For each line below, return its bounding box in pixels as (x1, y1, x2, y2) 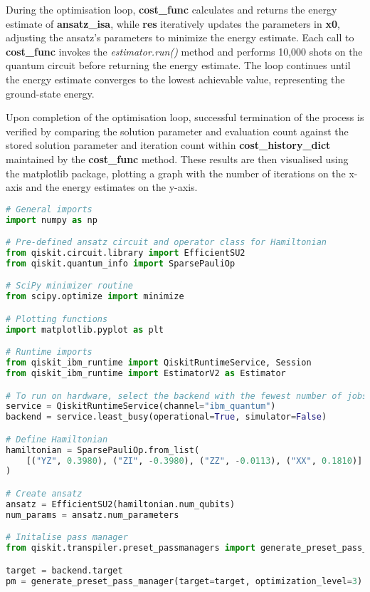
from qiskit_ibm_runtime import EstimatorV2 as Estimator (6, 368, 286, 378)
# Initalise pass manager (6, 532, 128, 543)
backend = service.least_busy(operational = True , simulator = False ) (6, 412, 327, 422)
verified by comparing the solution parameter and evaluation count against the (6, 123, 349, 138)
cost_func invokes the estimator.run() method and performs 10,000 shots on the (6, 43, 363, 58)
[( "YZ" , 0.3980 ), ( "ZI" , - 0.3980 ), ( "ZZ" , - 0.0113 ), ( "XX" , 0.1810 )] (26, 455, 363, 466)
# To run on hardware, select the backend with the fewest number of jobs (6, 390, 368, 401)
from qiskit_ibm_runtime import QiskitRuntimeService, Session (6, 358, 312, 368)
